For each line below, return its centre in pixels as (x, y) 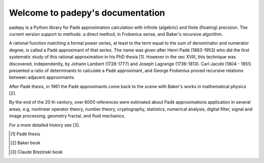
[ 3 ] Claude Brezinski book (37, 152)
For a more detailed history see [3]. (44, 125)
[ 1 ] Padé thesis (25, 134)
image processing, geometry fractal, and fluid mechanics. (67, 116)
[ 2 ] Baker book (26, 143)
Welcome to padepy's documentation (87, 13)
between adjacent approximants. (42, 77)
